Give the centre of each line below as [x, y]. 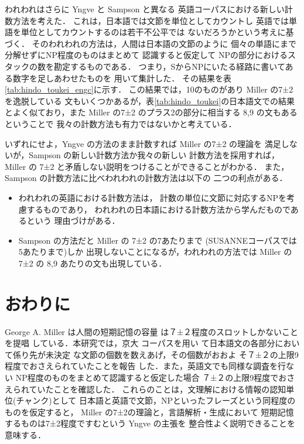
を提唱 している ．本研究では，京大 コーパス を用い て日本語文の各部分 [140, 343]
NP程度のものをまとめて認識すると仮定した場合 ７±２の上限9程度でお [151, 377]
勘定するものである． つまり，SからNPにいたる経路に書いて [169, 66]
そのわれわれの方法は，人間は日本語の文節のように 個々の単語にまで [164, 43]
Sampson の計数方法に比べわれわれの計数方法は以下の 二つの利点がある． [146, 178]
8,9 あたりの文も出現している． [107, 263]
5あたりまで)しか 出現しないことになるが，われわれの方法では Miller [150, 252]
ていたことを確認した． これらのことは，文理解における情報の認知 [158, 389]
